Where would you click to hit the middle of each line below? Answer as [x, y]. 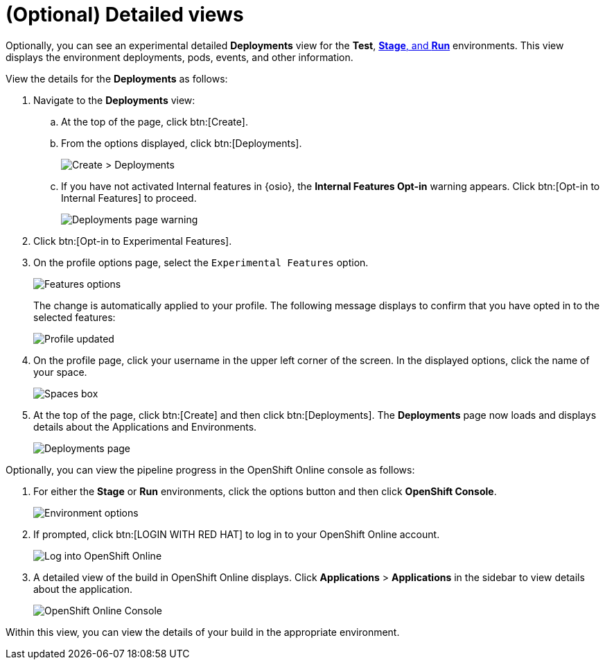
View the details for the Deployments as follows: [117, 78]
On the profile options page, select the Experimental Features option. [201, 262]
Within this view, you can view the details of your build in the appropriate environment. [203, 632]
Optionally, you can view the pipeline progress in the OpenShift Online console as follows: [210, 469]
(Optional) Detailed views [125, 15]
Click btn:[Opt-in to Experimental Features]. [133, 241]
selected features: [74, 317]
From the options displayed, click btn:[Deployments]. [182, 143]
